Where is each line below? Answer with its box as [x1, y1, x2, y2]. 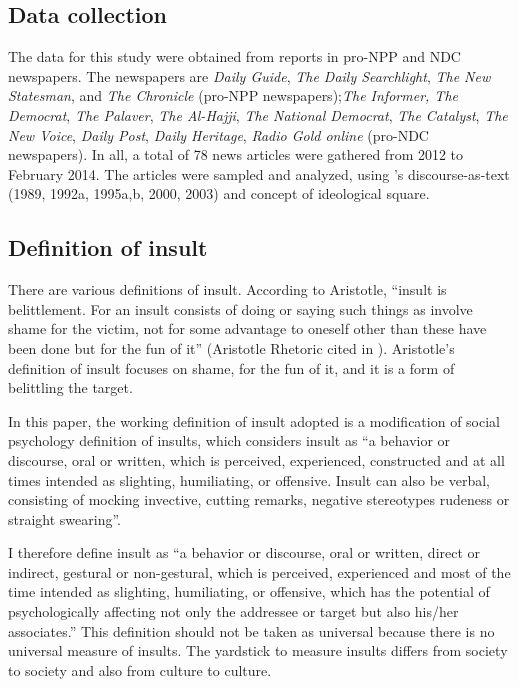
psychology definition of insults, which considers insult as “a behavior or [8, 430, 451, 451]
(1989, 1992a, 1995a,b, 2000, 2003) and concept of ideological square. [8, 183, 430, 204]
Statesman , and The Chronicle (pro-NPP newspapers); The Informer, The [8, 85, 458, 106]
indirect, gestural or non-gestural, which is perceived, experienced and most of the [8, 561, 511, 582]
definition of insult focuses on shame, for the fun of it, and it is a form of [8, 357, 455, 378]
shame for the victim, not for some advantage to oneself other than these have [8, 318, 487, 339]
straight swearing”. [8, 508, 122, 529]
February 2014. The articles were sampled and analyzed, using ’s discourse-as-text [8, 163, 510, 184]
